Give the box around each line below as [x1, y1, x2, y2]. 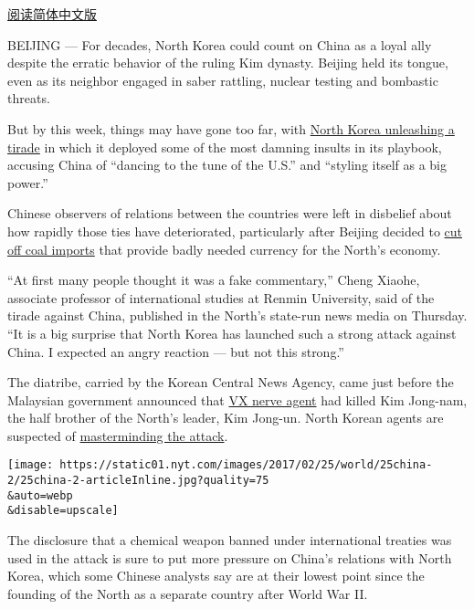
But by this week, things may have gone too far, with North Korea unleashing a [7, 119, 455, 138]
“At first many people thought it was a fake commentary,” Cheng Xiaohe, [7, 270, 420, 289]
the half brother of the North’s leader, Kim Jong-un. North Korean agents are [7, 408, 444, 427]
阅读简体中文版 [7, 5, 97, 23]
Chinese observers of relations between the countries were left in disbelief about [7, 204, 452, 223]
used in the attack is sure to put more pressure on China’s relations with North [7, 548, 452, 567]
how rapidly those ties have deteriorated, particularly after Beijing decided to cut [7, 221, 462, 240]
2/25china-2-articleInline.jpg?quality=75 [7, 474, 269, 488]
